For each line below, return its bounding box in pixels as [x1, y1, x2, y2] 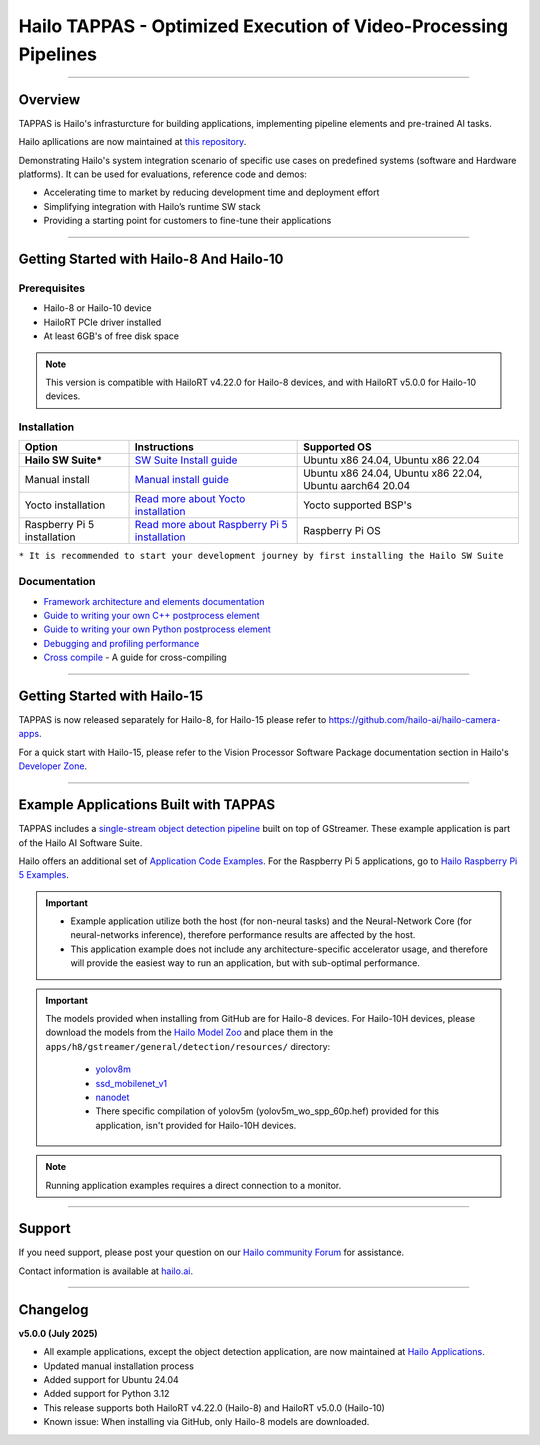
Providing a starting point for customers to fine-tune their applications [43, 215, 332, 227]
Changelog [18, 1301, 89, 1318]
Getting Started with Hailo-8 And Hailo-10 [18, 251, 284, 268]
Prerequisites [18, 281, 85, 295]
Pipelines [18, 43, 98, 65]
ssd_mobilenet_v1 [95, 1077, 168, 1089]
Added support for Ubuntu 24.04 [43, 1373, 179, 1385]
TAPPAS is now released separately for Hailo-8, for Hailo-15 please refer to [18, 714, 327, 726]
